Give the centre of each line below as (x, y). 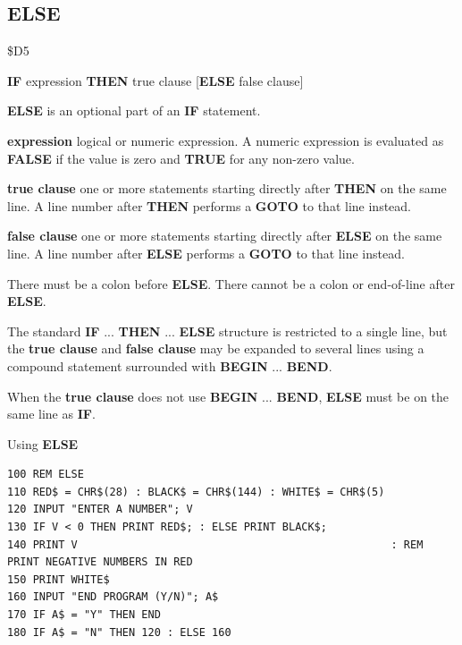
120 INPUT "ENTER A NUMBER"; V (100, 509)
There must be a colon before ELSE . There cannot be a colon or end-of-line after (231, 283)
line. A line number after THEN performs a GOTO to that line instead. (209, 205)
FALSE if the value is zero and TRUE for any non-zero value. (181, 158)
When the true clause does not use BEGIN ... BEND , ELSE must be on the (228, 396)
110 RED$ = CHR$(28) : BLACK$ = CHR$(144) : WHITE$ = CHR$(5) (196, 492)
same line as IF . (51, 414)
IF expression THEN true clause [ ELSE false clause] (155, 80)
